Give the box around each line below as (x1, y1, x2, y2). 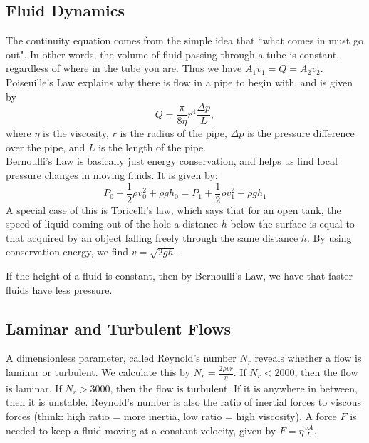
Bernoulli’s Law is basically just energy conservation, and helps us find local (6, 153, 338, 168)
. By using (306, 230, 352, 245)
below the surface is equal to (230, 216, 355, 231)
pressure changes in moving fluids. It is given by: (6, 168, 218, 183)
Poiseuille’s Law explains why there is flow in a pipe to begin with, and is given (6, 74, 353, 89)
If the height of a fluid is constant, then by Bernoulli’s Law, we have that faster (6, 268, 353, 283)
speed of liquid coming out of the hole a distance (6, 216, 219, 231)
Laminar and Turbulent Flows (6, 317, 232, 339)
